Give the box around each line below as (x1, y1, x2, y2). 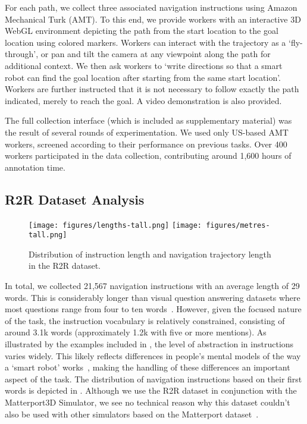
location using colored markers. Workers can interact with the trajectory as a (5, 36, 286, 48)
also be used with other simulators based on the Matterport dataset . (5, 407, 259, 420)
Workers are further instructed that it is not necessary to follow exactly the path (5, 83, 299, 95)
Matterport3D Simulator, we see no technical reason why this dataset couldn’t (5, 395, 290, 408)
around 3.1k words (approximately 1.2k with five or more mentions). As (5, 326, 267, 338)
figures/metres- (206, 221, 270, 230)
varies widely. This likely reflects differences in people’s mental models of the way (5, 349, 301, 362)
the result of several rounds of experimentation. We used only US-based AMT (5, 125, 289, 138)
